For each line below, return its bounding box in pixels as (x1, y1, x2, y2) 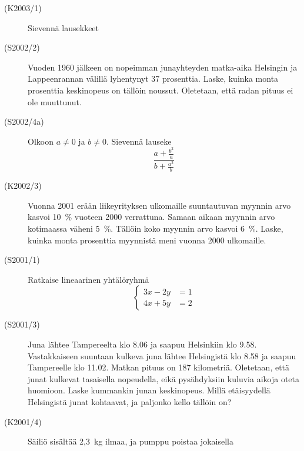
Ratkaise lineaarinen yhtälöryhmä (28, 273, 149, 285)
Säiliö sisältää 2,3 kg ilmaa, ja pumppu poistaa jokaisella (28, 435, 233, 447)
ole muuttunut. (28, 95, 82, 108)
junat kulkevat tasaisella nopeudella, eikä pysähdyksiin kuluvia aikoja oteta (28, 372, 299, 385)
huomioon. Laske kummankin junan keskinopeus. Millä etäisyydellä (28, 384, 270, 396)
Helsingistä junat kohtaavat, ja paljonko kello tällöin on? (28, 396, 232, 408)
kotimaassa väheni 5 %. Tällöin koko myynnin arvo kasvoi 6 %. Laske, (28, 222, 283, 235)
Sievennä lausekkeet (28, 21, 99, 34)
